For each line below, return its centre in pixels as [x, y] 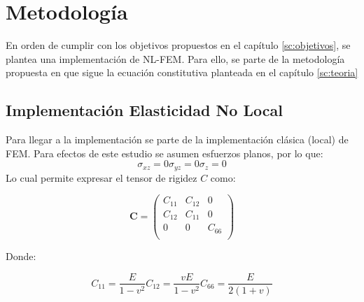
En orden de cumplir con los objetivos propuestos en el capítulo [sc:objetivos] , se [178, 45]
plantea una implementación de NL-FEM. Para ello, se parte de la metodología [175, 58]
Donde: [21, 256]
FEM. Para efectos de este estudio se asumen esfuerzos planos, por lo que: [164, 153]
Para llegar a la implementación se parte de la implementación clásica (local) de [177, 139]
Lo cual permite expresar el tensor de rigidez [101, 177]
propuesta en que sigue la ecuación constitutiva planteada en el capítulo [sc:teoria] [182, 72]
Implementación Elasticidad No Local [144, 110]
